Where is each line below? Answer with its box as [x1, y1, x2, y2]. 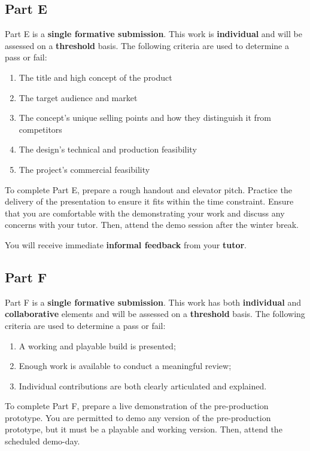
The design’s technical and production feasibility [19, 143, 197, 156]
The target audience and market [19, 91, 138, 103]
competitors [19, 123, 62, 135]
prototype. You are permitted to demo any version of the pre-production [5, 411, 271, 423]
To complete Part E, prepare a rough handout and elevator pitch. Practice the [5, 183, 292, 196]
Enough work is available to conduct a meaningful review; [19, 359, 232, 372]
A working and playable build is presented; [19, 339, 176, 352]
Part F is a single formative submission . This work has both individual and [5, 295, 301, 308]
